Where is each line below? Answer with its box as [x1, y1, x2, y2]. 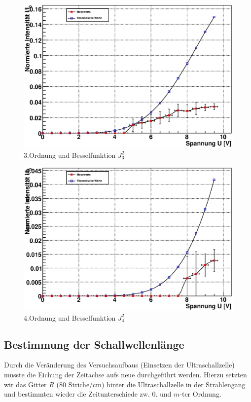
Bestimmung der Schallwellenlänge [4, 336, 184, 352]
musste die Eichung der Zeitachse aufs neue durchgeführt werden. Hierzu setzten [4, 369, 247, 379]
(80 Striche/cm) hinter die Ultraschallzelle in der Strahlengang [56, 379, 246, 389]
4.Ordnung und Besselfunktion [24, 312, 116, 323]
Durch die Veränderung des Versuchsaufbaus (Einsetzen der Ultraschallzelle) [4, 360, 235, 370]
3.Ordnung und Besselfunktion [24, 149, 116, 160]
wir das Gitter [4, 379, 47, 389]
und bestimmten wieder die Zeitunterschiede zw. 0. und [4, 389, 172, 399]
